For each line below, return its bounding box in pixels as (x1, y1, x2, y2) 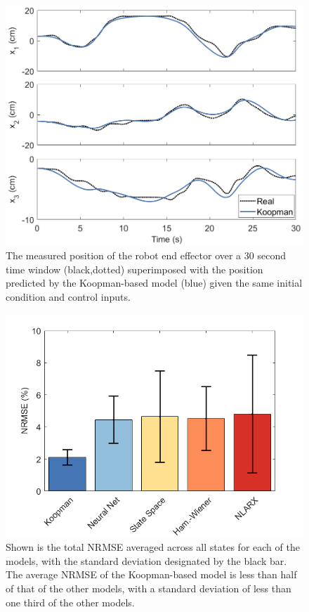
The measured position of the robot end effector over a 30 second (6, 248, 286, 263)
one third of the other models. (6, 594, 135, 609)
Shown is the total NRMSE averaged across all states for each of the (6, 540, 300, 554)
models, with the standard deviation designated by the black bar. (6, 553, 287, 568)
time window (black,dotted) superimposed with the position (6, 261, 263, 276)
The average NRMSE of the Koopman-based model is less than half (6, 567, 297, 582)
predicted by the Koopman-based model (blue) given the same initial (6, 275, 303, 290)
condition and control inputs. (6, 289, 131, 304)
